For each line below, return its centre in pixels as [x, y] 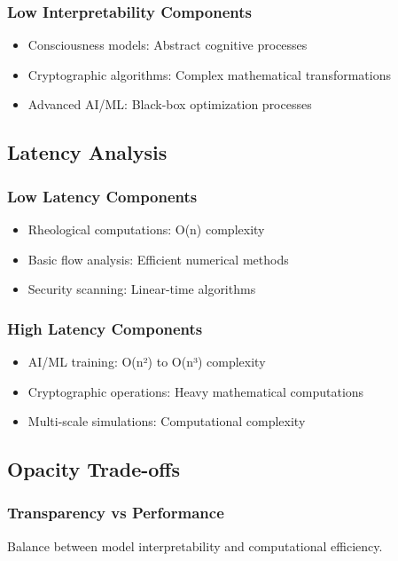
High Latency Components [105, 328]
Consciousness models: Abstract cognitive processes [168, 45]
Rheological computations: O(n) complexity [146, 229]
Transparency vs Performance [116, 513]
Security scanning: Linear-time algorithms [142, 289]
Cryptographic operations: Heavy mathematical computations [196, 391]
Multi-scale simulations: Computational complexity [167, 421]
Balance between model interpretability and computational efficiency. [195, 545]
